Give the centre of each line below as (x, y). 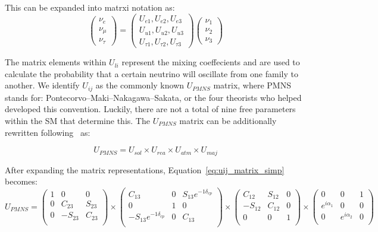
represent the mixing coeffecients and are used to (211, 62)
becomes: (21, 181)
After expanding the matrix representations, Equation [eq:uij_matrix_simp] (145, 169)
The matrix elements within (56, 62)
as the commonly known (140, 85)
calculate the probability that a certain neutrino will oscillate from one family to (151, 73)
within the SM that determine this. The (77, 120)
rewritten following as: (48, 132)
